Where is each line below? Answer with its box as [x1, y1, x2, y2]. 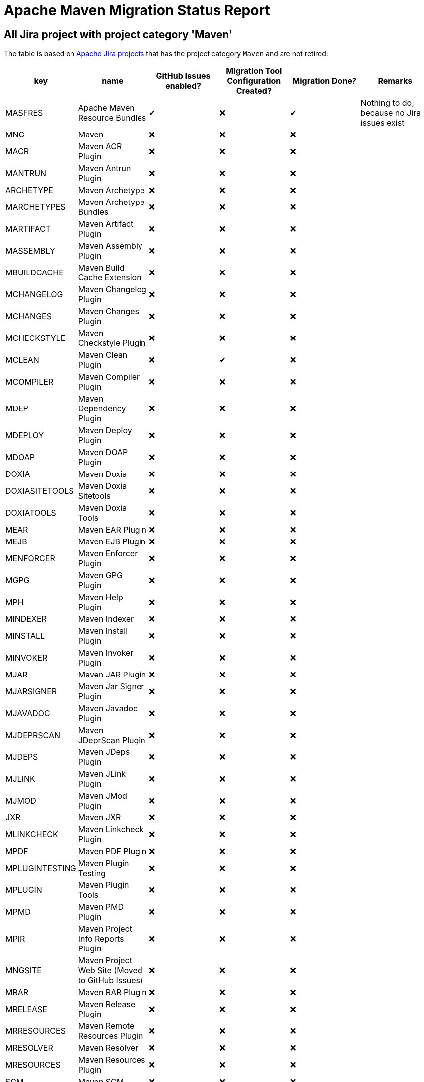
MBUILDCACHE [5, 268, 64, 278]
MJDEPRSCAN [5, 730, 60, 741]
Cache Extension [78, 272, 141, 283]
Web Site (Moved [78, 965, 142, 976]
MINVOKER [5, 653, 48, 663]
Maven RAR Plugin [78, 987, 147, 998]
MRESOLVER [5, 1043, 53, 1053]
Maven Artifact [78, 219, 134, 229]
